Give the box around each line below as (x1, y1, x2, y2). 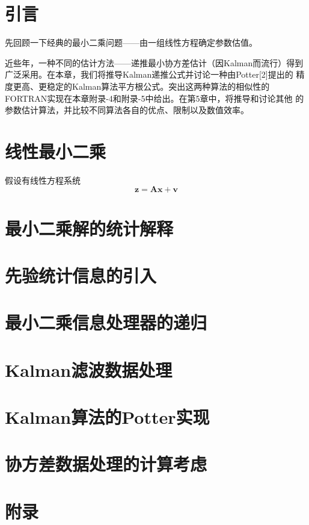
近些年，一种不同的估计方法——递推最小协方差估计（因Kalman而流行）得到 (5, 56, 304, 69)
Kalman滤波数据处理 (5, 357, 173, 382)
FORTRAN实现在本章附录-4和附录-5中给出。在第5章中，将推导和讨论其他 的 (5, 92, 304, 104)
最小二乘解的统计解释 (5, 216, 174, 240)
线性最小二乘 (5, 138, 106, 163)
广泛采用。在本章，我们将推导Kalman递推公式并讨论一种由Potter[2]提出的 (5, 68, 293, 81)
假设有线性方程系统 (5, 173, 81, 186)
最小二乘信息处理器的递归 (5, 310, 207, 335)
